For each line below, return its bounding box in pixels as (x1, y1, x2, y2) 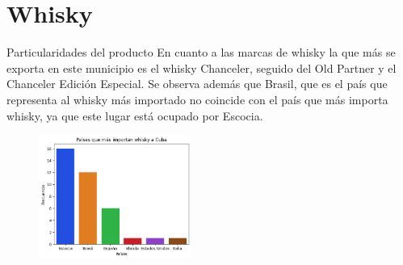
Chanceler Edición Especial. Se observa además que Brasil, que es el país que (6, 75, 388, 92)
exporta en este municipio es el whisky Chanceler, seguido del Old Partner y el (6, 59, 397, 76)
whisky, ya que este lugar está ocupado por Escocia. (6, 107, 263, 124)
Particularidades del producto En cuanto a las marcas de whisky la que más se (6, 44, 396, 61)
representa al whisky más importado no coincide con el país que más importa (6, 90, 388, 107)
